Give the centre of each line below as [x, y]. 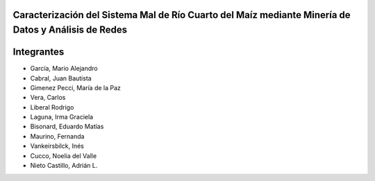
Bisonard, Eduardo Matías [67, 127]
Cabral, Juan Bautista [61, 78]
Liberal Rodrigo [52, 107]
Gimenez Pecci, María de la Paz [76, 87]
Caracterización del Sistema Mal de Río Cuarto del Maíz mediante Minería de [182, 15]
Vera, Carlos [48, 98]
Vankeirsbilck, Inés [57, 146]
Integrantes [39, 52]
